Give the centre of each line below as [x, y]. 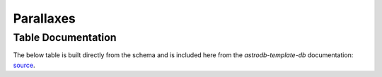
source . [24, 65]
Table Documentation [65, 37]
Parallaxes [44, 18]
